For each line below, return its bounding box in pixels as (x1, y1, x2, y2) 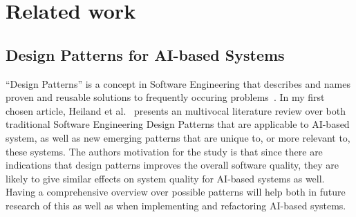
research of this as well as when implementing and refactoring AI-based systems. (6, 198, 346, 212)
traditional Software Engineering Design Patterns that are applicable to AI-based (6, 117, 350, 131)
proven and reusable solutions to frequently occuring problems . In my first (6, 90, 325, 104)
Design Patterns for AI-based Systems (6, 44, 285, 65)
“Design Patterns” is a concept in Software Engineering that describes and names (6, 76, 350, 91)
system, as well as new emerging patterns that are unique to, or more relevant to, (6, 130, 350, 144)
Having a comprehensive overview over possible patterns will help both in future (6, 185, 346, 199)
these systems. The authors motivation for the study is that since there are (6, 144, 323, 158)
